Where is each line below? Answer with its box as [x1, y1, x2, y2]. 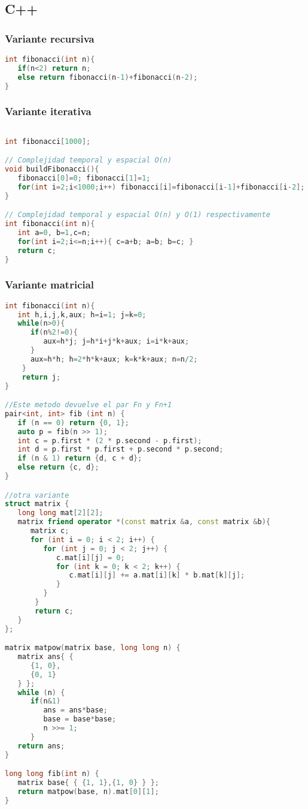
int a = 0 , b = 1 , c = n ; [17, 228, 91, 237]
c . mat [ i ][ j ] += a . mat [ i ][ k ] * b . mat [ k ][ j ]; [69, 571, 245, 580]
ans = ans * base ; [43, 706, 108, 715]
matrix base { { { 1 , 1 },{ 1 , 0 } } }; [17, 778, 159, 787]
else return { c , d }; [17, 463, 99, 472]
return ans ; [17, 741, 65, 750]
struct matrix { [5, 500, 69, 509]
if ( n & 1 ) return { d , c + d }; [17, 454, 142, 463]
